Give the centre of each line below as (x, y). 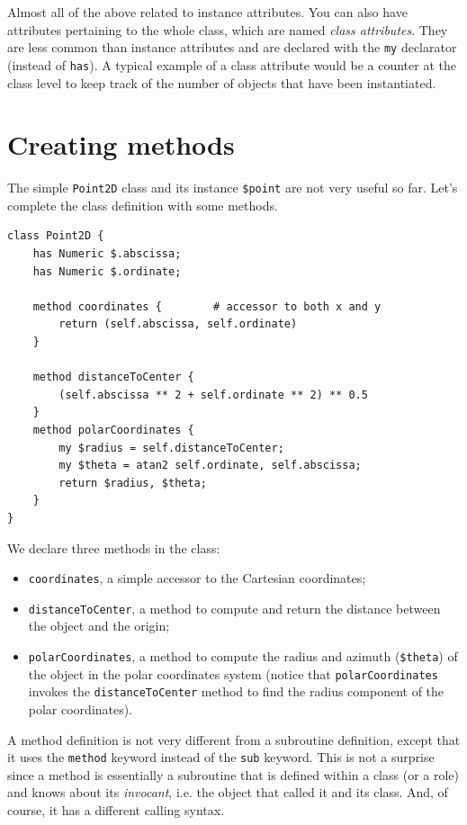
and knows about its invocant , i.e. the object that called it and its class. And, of (228, 792)
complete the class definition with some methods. (143, 205)
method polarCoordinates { (113, 430)
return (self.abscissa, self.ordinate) (178, 324)
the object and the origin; (99, 626)
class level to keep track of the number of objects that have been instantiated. (222, 82)
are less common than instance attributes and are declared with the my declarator (232, 47)
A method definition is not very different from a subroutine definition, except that (234, 739)
